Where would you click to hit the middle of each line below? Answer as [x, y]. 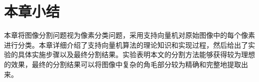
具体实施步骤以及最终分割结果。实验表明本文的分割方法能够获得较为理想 [136, 54]
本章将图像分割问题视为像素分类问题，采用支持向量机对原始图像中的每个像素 [129, 35]
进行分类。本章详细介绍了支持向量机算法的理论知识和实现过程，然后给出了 [126, 44]
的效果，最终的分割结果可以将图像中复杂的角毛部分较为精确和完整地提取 [123, 64]
